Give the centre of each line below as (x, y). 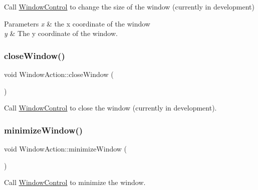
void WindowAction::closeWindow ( (59, 74)
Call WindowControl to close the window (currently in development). (110, 108)
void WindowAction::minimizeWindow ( (66, 148)
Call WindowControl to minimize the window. (75, 182)
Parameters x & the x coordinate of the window (77, 23)
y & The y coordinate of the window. (61, 33)
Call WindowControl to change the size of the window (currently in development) (129, 6)
